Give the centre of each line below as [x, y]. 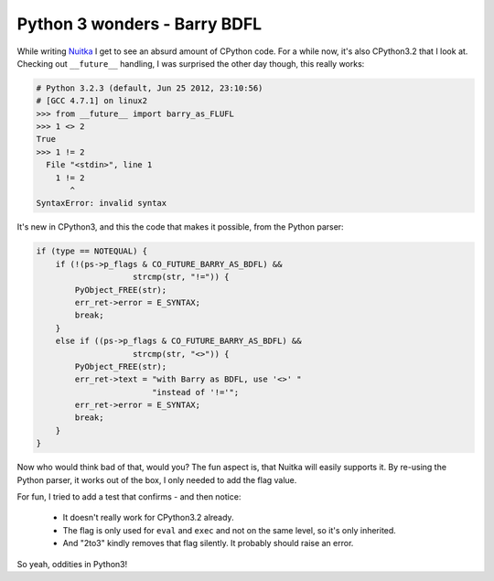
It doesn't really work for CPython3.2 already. [148, 518]
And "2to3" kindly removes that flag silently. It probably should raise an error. [208, 543]
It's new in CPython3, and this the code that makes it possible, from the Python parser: [180, 227]
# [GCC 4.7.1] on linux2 [92, 101]
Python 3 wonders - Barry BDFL [140, 24]
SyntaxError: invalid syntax [102, 203]
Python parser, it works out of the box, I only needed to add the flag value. [157, 479]
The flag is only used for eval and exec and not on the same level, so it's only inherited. [230, 530]
